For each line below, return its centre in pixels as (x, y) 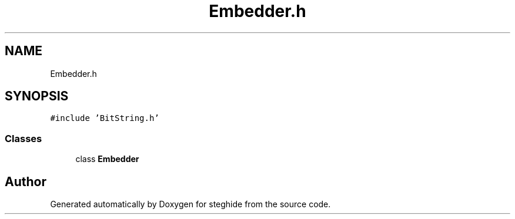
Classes (24, 138)
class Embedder (107, 159)
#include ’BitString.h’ (105, 118)
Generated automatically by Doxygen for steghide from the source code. (190, 204)
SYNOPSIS (37, 96)
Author (26, 181)
